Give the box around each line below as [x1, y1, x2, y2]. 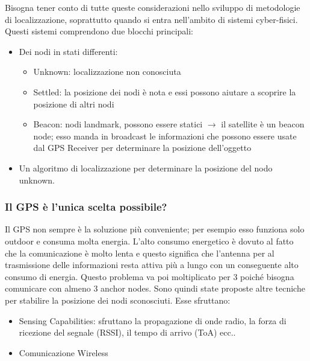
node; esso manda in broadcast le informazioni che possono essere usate [33, 129, 297, 142]
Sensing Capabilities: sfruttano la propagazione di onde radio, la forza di [19, 314, 287, 327]
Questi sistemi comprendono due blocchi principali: [5, 25, 193, 37]
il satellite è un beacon [221, 118, 305, 130]
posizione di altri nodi [33, 97, 114, 110]
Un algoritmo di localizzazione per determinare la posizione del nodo [19, 161, 273, 174]
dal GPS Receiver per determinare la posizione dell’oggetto [33, 141, 252, 154]
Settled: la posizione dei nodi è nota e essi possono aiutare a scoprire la [33, 85, 296, 98]
